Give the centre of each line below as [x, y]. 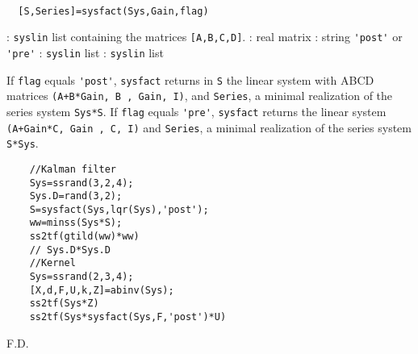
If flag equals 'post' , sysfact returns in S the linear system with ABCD [190, 79]
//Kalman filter [73, 169]
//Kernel [52, 263]
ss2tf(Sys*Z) [64, 304]
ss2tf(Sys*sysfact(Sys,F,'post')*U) [128, 317]
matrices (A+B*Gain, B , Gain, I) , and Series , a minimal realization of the [200, 96]
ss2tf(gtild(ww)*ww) [84, 237]
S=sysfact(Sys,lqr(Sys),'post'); [119, 209]
